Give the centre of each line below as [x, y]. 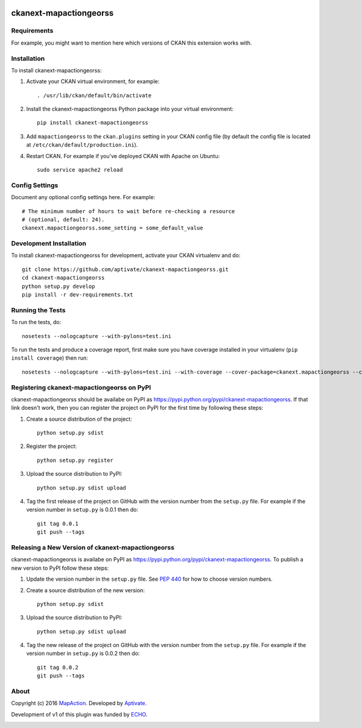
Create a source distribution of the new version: [85, 590]
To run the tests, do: [36, 322]
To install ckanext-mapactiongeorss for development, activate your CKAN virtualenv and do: [126, 255]
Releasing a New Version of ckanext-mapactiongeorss [93, 548]
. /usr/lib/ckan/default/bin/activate [94, 95]
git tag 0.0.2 [58, 667]
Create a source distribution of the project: [79, 419]
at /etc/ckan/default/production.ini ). [82, 145]
